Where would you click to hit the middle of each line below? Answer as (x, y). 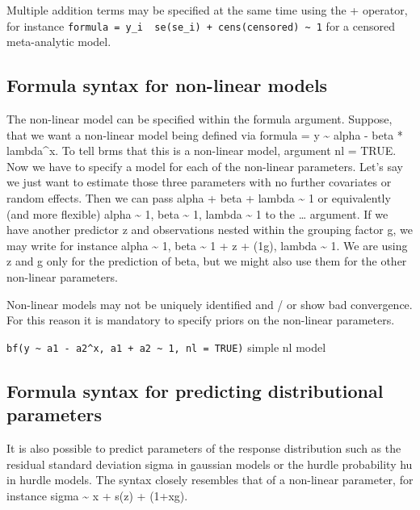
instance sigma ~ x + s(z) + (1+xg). (97, 495)
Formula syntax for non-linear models (167, 85)
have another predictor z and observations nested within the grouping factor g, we (210, 230)
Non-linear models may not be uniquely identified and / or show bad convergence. (210, 304)
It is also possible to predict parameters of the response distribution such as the (204, 448)
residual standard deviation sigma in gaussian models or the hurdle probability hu (210, 464)
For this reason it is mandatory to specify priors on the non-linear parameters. (201, 320)
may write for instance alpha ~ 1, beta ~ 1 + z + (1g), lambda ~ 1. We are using (207, 245)
